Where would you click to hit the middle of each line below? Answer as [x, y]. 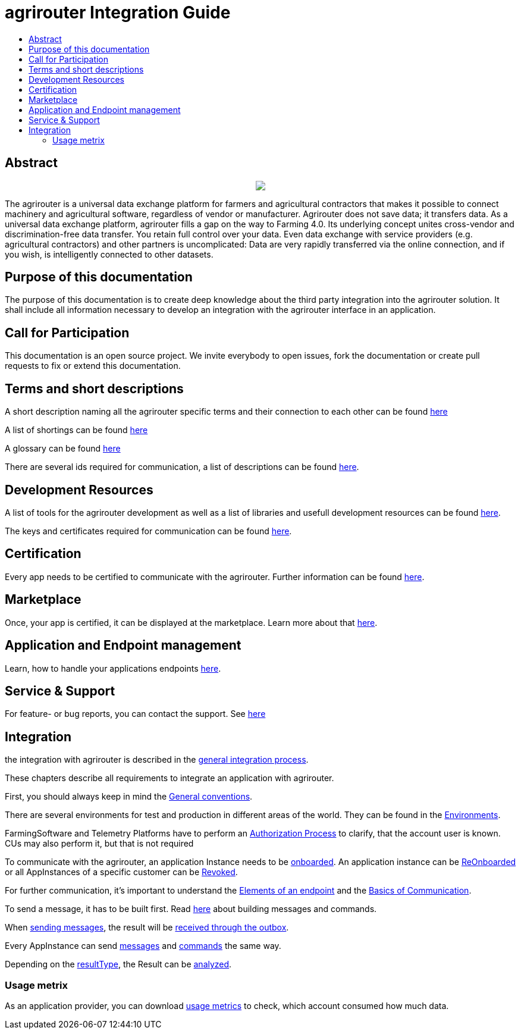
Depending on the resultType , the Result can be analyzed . [118, 964]
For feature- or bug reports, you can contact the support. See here [135, 714]
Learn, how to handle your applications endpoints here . [113, 668]
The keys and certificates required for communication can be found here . [148, 531]
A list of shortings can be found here [76, 430]
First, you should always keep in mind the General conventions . [129, 797]
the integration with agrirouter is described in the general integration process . [157, 760]
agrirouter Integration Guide [118, 12]
